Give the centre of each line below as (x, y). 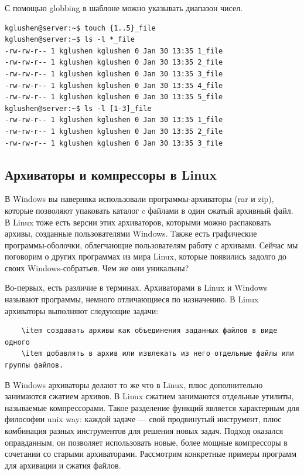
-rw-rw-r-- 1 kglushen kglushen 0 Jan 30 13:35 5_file (114, 97)
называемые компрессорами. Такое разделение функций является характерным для (152, 407)
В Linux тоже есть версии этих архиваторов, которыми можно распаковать (138, 222)
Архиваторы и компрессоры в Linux (111, 174)
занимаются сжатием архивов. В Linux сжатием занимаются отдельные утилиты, (149, 396)
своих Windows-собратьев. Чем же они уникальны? (97, 267)
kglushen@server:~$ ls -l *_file (70, 40)
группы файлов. (34, 365)
